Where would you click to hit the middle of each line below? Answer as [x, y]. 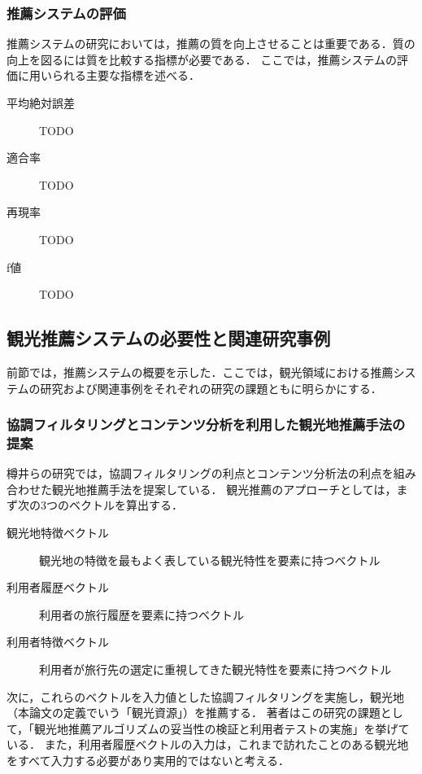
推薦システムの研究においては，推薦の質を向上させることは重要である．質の [211, 44]
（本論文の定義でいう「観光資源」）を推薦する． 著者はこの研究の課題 [194, 713]
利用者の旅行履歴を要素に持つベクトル [141, 614]
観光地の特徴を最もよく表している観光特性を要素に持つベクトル [210, 560]
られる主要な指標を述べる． [126, 75]
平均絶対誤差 [41, 103]
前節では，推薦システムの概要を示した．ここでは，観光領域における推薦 [200, 372]
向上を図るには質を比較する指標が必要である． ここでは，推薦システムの [202, 59]
